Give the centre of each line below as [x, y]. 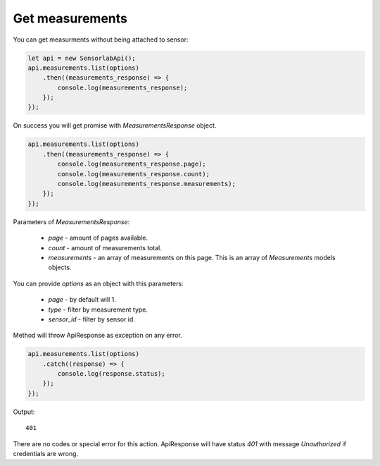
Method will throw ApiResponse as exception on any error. [97, 336]
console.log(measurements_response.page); [132, 164]
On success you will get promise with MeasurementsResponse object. [115, 125]
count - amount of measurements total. [105, 247]
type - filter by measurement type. [98, 309]
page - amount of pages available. [98, 238]
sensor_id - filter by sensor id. [91, 319]
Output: [24, 412]
